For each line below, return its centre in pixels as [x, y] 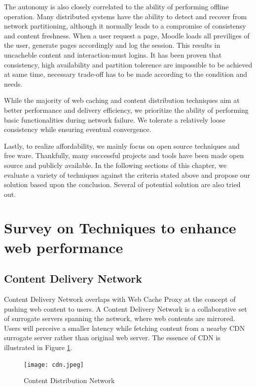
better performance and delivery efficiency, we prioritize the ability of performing [126, 110]
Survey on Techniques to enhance [120, 228]
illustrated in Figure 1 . [38, 347]
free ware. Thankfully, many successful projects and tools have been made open [124, 155]
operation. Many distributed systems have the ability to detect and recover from [126, 16]
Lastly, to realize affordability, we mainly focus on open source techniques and [122, 145]
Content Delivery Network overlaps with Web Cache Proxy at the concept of [120, 299]
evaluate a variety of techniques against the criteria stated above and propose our [127, 175]
